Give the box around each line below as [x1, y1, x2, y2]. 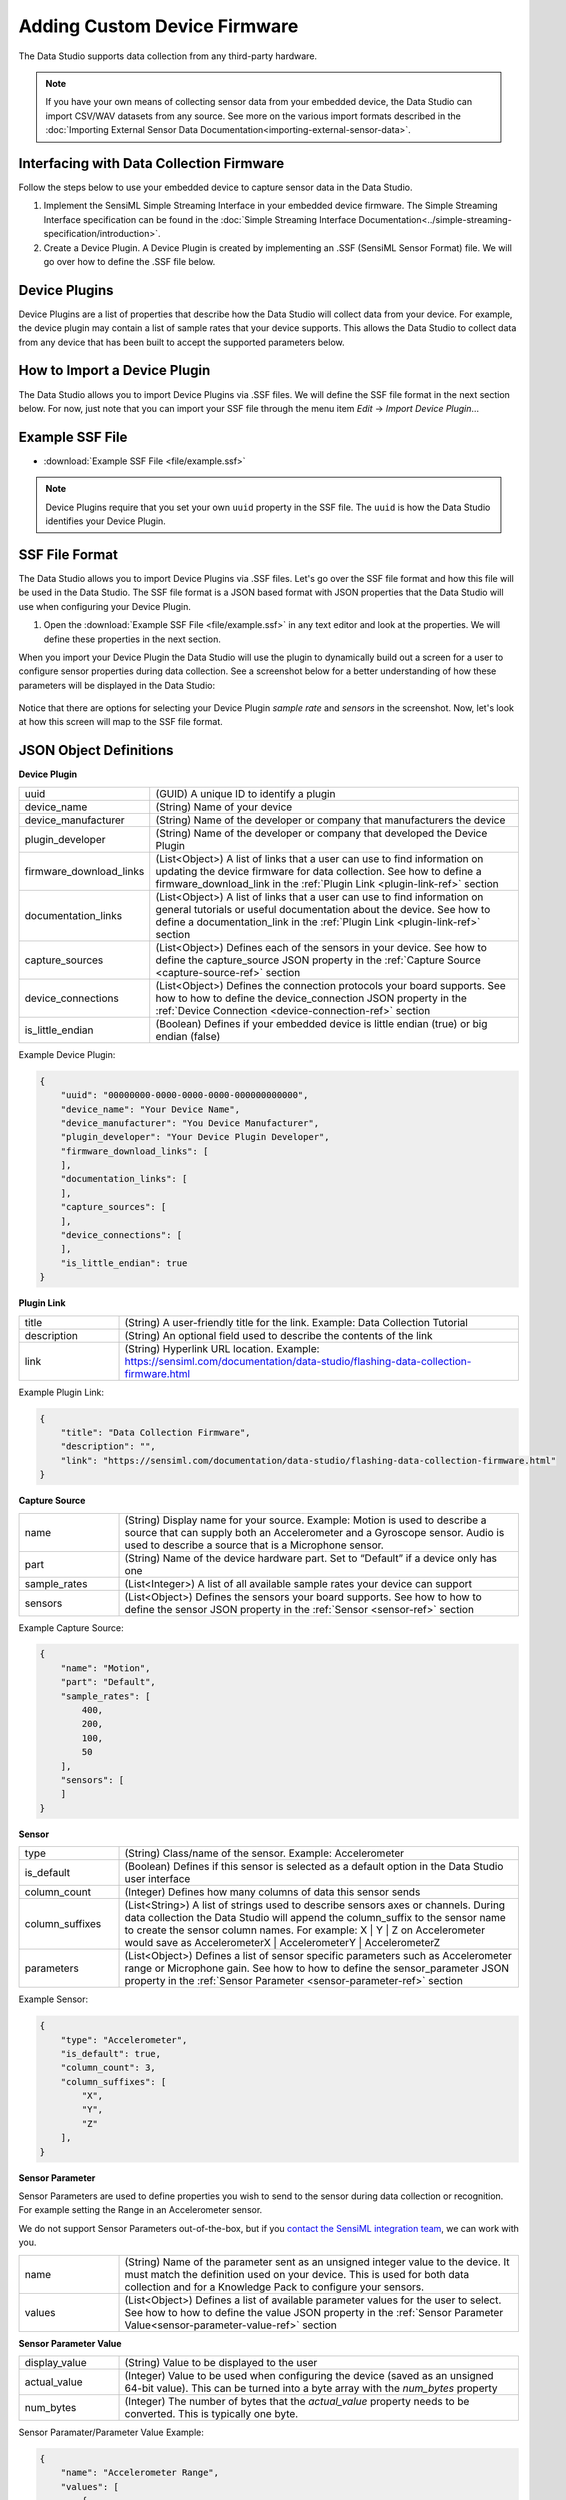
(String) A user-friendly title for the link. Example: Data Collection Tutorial [124, 1315, 469, 1329]
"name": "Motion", [60, 1662, 151, 1674]
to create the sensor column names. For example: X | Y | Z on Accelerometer [124, 1923, 485, 1937]
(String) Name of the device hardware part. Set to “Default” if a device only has [124, 1551, 498, 1565]
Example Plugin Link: [18, 1386, 105, 1398]
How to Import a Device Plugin [18, 362, 211, 379]
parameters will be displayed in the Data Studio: [18, 679, 216, 691]
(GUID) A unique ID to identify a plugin [155, 786, 336, 800]
